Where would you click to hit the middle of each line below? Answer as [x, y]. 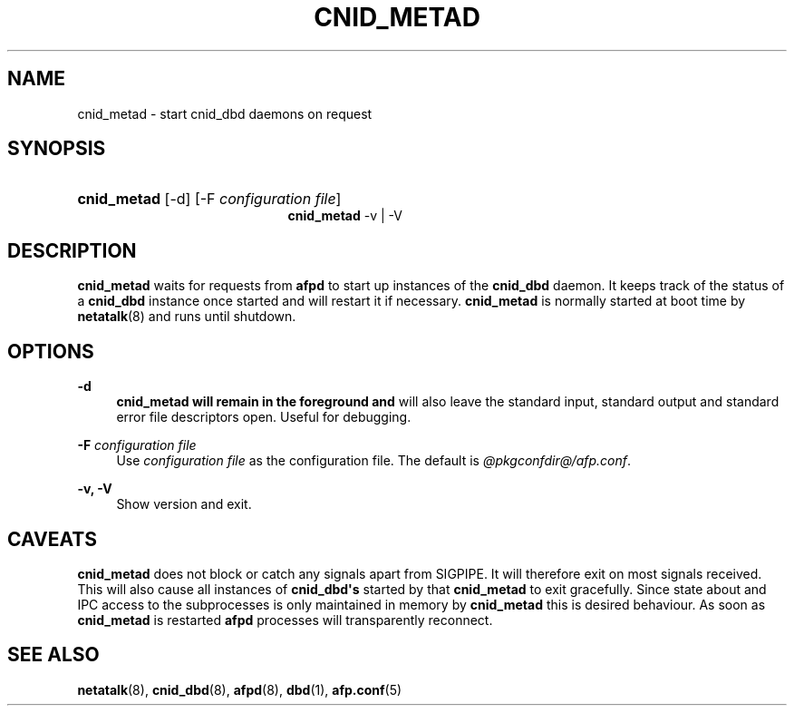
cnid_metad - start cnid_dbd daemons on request [225, 113]
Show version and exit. [184, 504]
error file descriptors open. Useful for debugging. [264, 417]
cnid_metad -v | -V [345, 216]
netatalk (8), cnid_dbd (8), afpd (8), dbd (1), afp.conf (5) [240, 689]
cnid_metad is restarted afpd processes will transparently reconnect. [285, 620]
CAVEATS [52, 539]
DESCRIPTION [72, 250]
